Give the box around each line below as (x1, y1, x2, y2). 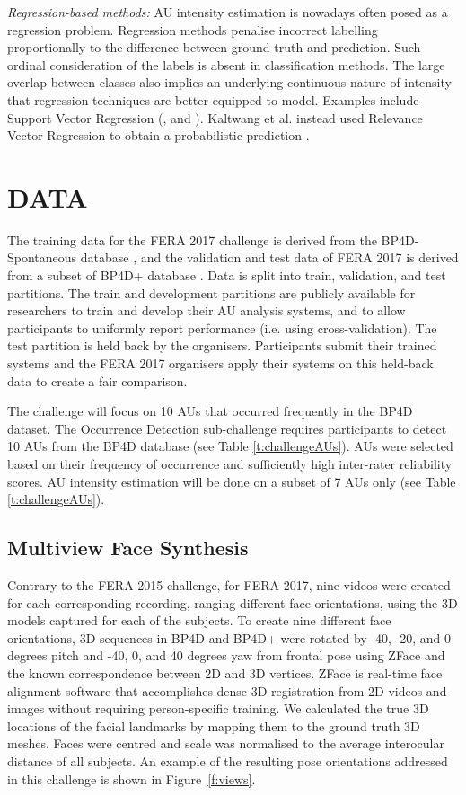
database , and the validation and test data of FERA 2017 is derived (80, 248, 459, 267)
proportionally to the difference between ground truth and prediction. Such (7, 38, 421, 57)
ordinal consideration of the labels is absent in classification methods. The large (7, 55, 445, 74)
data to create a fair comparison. (7, 371, 188, 390)
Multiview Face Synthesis (7, 534, 249, 561)
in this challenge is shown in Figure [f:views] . (7, 769, 256, 788)
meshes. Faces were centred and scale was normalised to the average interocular (7, 734, 444, 753)
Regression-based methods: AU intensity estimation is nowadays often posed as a (7, 3, 448, 21)
